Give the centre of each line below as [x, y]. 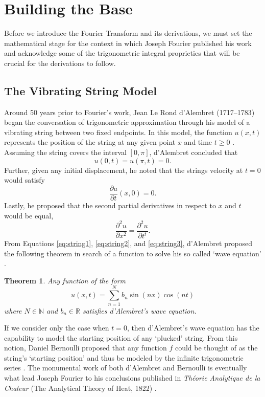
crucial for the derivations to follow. [60, 63]
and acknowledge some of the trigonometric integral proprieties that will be [122, 53]
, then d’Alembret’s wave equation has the [193, 328]
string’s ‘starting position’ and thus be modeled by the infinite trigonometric [124, 357]
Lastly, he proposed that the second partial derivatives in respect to [110, 205]
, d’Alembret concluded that [194, 152]
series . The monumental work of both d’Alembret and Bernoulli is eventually [126, 368]
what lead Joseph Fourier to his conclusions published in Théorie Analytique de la [132, 378]
